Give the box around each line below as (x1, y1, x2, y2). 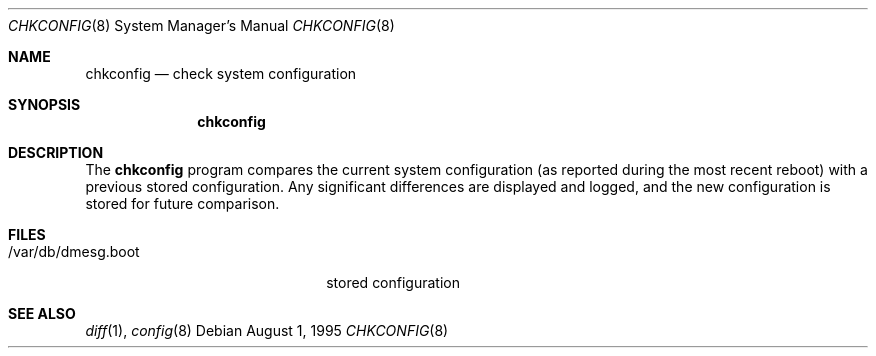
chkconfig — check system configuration (85, 65, 357, 82)
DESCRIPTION (8, 144, 104, 161)
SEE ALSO (8, 305, 76, 322)
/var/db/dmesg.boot (8, 243, 140, 260)
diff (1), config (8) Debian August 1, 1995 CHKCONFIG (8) (85, 322, 449, 339)
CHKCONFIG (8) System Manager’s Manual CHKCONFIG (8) (8, 17, 395, 34)
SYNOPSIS (8, 96, 81, 113)
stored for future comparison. (85, 195, 280, 212)
